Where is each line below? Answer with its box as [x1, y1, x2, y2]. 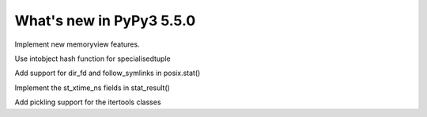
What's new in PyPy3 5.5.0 [14, 12, 196, 29]
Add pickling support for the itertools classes [14, 97, 161, 107]
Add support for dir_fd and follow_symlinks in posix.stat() [14, 68, 201, 78]
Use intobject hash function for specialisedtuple [14, 54, 171, 63]
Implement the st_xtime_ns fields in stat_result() [14, 83, 170, 92]
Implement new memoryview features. [14, 40, 140, 49]
